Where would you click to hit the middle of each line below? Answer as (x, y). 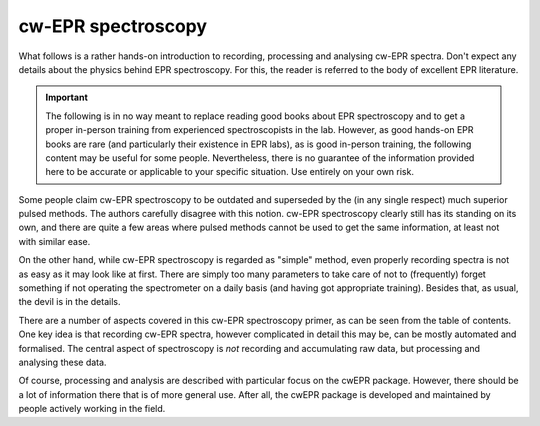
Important (67, 97)
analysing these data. (62, 362)
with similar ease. (54, 241)
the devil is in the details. (69, 302)
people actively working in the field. (92, 409)
